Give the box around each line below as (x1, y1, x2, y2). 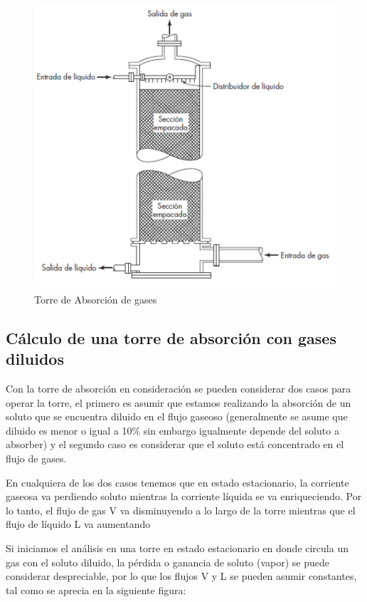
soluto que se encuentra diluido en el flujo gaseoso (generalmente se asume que (6, 409, 348, 424)
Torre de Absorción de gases (34, 291, 157, 306)
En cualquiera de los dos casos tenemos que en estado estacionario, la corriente (6, 474, 349, 489)
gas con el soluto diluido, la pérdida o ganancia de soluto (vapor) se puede (6, 554, 330, 569)
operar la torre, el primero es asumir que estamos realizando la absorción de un (6, 395, 351, 410)
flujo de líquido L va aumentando (6, 517, 151, 531)
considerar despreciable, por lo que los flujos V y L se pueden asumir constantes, (6, 569, 357, 583)
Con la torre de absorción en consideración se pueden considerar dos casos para (6, 381, 351, 396)
